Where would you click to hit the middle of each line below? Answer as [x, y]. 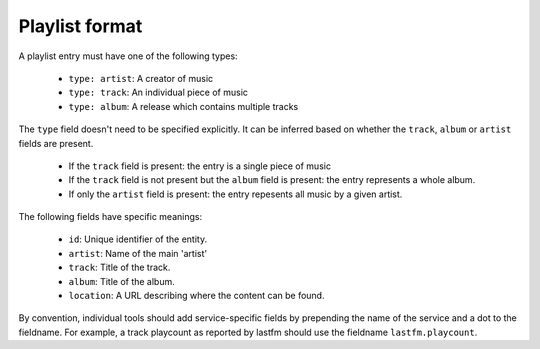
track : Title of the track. [119, 267]
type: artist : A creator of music [141, 78]
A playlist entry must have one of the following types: [128, 56]
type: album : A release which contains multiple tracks [183, 106]
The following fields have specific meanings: [110, 217]
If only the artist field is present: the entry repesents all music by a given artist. [235, 194]
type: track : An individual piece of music [158, 92]
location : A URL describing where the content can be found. [196, 296]
